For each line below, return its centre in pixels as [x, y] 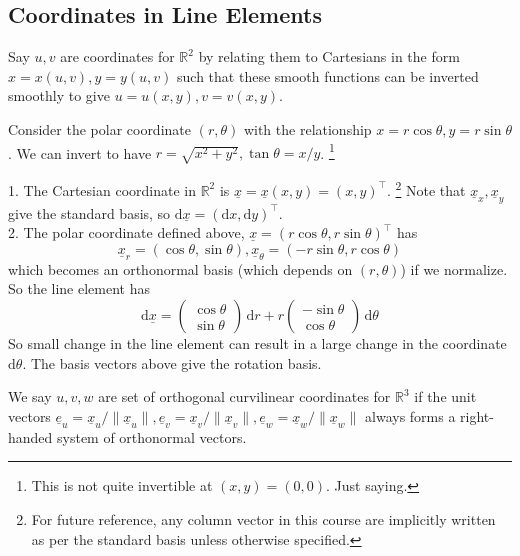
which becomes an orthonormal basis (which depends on [180, 268]
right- [477, 415]
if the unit [445, 396]
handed [30, 436]
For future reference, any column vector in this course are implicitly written [263, 519]
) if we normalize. [454, 268]
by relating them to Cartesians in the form [329, 56]
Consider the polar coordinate [99, 128]
